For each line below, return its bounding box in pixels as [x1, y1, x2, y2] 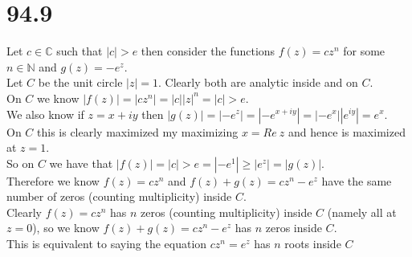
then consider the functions [141, 43, 275, 59]
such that [56, 43, 103, 59]
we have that [49, 154, 113, 171]
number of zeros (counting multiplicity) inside [6, 188, 232, 205]
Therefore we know [6, 172, 100, 189]
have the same [321, 172, 392, 189]
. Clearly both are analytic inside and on [158, 74, 358, 91]
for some [343, 43, 385, 59]
